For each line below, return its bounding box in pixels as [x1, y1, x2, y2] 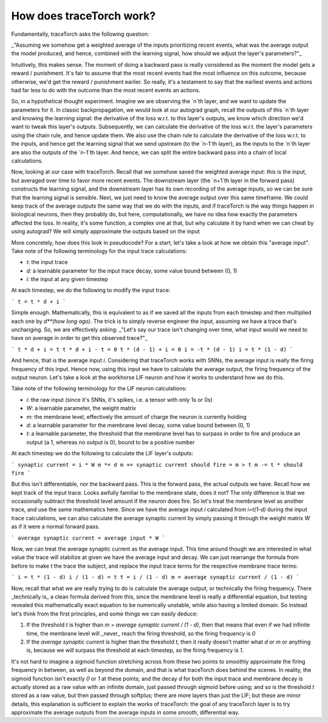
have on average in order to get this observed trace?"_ [11, 334, 148, 342]
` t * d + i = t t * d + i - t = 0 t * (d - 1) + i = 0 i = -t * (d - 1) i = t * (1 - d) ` [11, 346, 293, 353]
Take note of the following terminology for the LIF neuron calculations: [11, 385, 187, 392]
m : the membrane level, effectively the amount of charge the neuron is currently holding [26, 413, 247, 420]
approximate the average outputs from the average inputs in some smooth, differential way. [11, 709, 240, 716]
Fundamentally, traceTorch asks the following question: [11, 30, 149, 38]
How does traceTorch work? [11, 9, 156, 22]
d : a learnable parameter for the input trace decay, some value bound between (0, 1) [26, 267, 237, 274]
